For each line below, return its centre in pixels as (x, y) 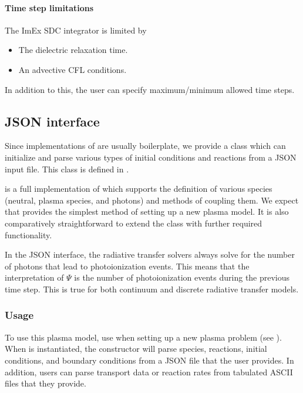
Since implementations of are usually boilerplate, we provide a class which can (145, 146)
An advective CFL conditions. (73, 69)
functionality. (28, 234)
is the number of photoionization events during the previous (182, 277)
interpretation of (34, 277)
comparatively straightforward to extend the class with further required (134, 223)
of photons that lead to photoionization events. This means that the (127, 266)
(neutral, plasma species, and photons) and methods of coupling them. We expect (152, 200)
